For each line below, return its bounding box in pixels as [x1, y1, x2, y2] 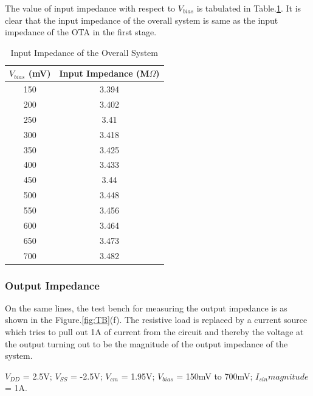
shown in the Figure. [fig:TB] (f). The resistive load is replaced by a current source [5, 313, 308, 326]
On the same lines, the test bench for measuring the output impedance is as [5, 301, 287, 314]
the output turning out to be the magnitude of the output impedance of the [5, 337, 288, 350]
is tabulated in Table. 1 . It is [196, 2, 301, 14]
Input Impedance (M [59, 67, 150, 80]
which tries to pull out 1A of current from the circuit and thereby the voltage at [5, 325, 304, 338]
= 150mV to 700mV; [176, 369, 253, 382]
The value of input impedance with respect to [5, 2, 176, 14]
